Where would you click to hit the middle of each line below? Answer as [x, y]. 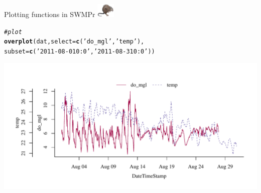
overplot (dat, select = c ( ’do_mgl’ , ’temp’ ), [74, 42]
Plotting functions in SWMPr [50, 14]
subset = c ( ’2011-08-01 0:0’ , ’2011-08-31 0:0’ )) [80, 51]
